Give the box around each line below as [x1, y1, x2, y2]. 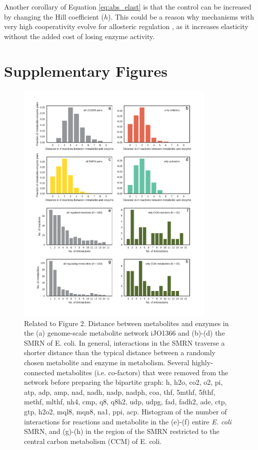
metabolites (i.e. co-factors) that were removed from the [56, 367, 228, 377]
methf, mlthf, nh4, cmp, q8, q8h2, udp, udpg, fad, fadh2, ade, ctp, [24, 396, 227, 407]
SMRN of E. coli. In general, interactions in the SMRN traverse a [24, 337, 225, 348]
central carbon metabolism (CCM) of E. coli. [24, 435, 162, 446]
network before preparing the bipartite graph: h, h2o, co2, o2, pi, [24, 377, 223, 387]
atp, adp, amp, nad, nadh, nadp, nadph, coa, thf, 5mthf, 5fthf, [24, 386, 215, 397]
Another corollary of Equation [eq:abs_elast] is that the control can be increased [4, 2, 251, 12]
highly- [191, 357, 213, 368]
